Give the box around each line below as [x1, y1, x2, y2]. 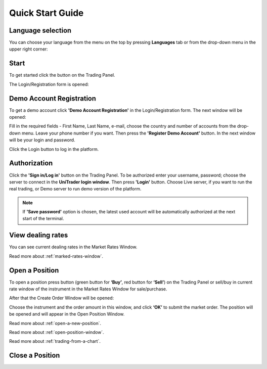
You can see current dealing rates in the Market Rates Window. [9, 244, 137, 250]
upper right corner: [9, 46, 48, 52]
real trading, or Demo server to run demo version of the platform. [9, 186, 142, 192]
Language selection [9, 26, 72, 35]
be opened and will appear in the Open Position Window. [9, 311, 125, 317]
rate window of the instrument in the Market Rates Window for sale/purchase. [9, 286, 168, 292]
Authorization [9, 159, 53, 168]
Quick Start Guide [9, 7, 84, 18]
